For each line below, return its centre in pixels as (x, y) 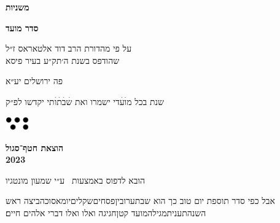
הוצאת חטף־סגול (34, 147)
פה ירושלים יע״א (34, 81)
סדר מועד (22, 27)
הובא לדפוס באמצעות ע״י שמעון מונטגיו (76, 180)
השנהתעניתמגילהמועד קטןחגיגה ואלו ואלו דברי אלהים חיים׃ (106, 212)
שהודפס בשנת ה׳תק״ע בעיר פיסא (63, 60)
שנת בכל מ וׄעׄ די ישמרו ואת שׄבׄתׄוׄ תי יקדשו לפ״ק (85, 101)
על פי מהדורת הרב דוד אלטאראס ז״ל (69, 48)
